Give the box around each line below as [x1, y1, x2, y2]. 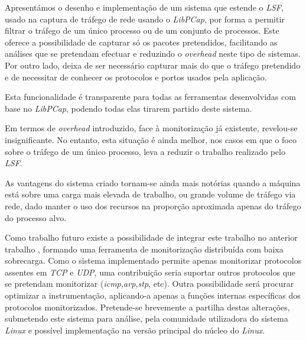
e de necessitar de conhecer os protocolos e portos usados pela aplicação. [5, 70, 267, 83]
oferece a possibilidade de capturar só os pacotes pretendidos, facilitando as [5, 35, 278, 48]
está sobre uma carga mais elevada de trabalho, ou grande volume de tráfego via [5, 188, 296, 200]
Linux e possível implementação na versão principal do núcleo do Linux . [5, 323, 265, 336]
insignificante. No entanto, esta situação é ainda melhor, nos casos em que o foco [5, 133, 297, 145]
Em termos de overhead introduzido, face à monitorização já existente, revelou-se [5, 122, 298, 134]
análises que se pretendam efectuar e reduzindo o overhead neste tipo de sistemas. [5, 47, 301, 60]
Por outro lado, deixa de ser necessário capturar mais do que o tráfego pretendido [5, 59, 301, 71]
